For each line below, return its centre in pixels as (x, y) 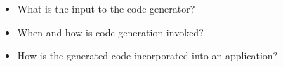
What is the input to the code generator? (106, 8)
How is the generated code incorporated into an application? (147, 55)
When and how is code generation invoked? (110, 32)
